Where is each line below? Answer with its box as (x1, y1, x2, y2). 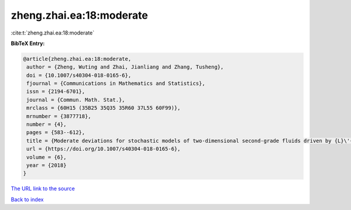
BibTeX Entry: (11, 40, 45, 47)
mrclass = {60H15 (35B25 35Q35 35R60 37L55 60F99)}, (26, 105, 181, 111)
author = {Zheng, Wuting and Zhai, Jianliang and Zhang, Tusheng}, (26, 64, 224, 70)
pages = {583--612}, (26, 129, 85, 136)
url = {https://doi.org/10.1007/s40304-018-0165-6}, (26, 146, 181, 152)
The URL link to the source (11, 185, 75, 192)
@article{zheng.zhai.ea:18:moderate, (23, 56, 132, 62)
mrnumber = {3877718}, (26, 113, 92, 119)
